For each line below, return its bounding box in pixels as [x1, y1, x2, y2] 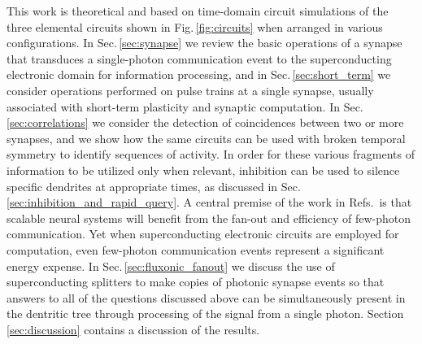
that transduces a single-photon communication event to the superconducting [7, 50, 392, 67]
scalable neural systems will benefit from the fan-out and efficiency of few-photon [7, 209, 411, 226]
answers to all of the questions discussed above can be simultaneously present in [7, 289, 406, 306]
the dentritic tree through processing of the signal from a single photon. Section [7, 305, 404, 322]
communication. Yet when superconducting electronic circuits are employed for [7, 225, 399, 242]
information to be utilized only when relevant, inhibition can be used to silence [7, 161, 400, 178]
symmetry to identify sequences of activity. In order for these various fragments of [7, 146, 415, 163]
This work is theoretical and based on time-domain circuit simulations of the [7, 2, 389, 19]
